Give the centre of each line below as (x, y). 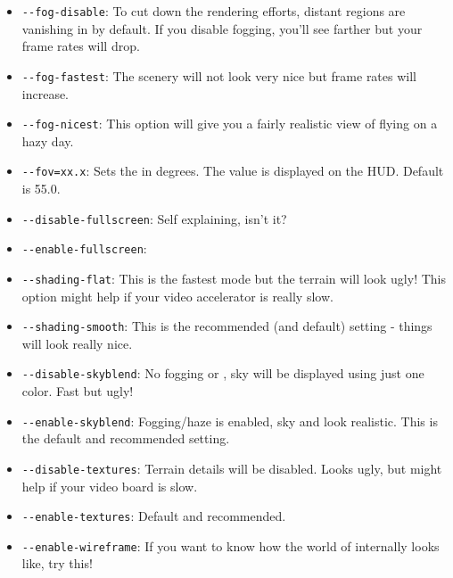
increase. (45, 93)
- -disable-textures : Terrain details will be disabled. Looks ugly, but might (232, 468)
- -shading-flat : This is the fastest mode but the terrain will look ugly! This (234, 278)
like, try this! (57, 563)
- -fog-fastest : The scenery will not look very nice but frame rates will (219, 75)
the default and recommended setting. (126, 438)
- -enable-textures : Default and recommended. (154, 516)
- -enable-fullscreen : (84, 248)
